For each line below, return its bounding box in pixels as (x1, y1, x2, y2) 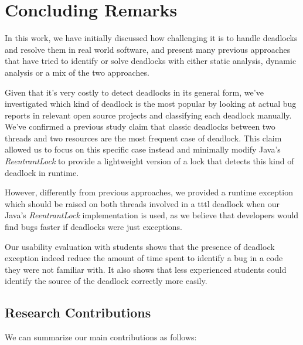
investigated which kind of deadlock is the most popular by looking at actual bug (5, 97, 297, 110)
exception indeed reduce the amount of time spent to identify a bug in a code (5, 252, 283, 264)
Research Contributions (5, 303, 151, 322)
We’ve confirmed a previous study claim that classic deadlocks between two (5, 120, 275, 133)
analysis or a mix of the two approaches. (5, 66, 149, 78)
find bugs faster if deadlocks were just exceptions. (5, 221, 183, 233)
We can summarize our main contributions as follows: (5, 331, 197, 343)
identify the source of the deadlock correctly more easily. (5, 275, 207, 287)
